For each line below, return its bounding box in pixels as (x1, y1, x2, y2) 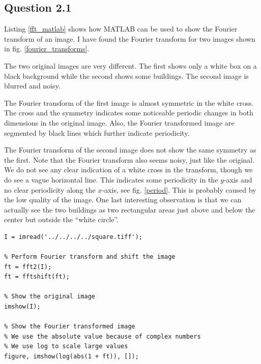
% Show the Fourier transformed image (4, 323, 135, 330)
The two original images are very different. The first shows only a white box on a (4, 60, 257, 71)
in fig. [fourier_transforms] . (4, 43, 90, 54)
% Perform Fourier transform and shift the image (4, 253, 176, 261)
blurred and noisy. (4, 80, 61, 91)
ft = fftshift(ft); (4, 273, 70, 281)
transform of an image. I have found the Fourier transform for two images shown (4, 33, 255, 44)
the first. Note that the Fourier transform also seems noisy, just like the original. (4, 154, 255, 165)
